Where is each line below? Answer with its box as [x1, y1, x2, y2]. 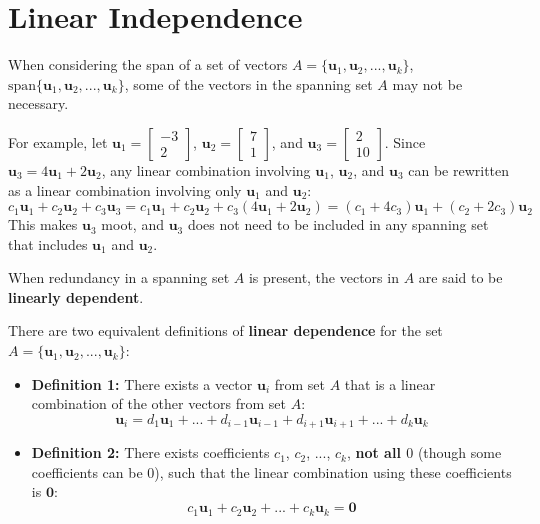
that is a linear [344, 373, 436, 394]
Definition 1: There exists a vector [31, 373, 253, 394]
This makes [8, 214, 78, 235]
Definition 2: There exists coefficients [31, 442, 270, 463]
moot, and [101, 214, 164, 235]
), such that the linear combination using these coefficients [154, 461, 512, 482]
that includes [8, 233, 88, 254]
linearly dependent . [8, 286, 144, 307]
